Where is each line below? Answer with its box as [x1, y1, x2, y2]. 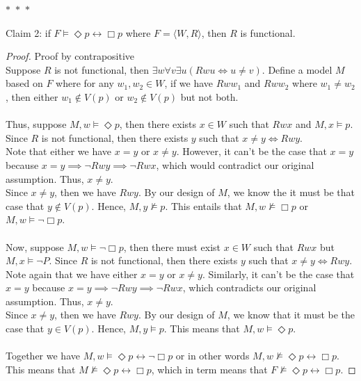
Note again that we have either [6, 266, 138, 281]
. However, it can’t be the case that [176, 144, 327, 159]
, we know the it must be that [227, 185, 355, 200]
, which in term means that [151, 362, 268, 376]
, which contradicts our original [182, 280, 316, 295]
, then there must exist [123, 239, 221, 254]
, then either [6, 89, 58, 104]
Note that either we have [6, 144, 112, 159]
